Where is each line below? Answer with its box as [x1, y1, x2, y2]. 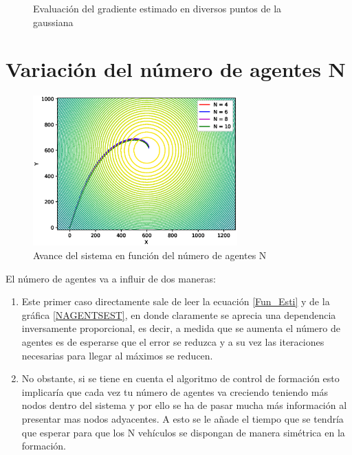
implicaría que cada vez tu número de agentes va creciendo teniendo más [21, 384, 328, 399]
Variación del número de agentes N [5, 55, 346, 83]
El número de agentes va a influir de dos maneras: [5, 271, 216, 285]
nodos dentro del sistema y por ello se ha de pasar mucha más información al [21, 398, 347, 412]
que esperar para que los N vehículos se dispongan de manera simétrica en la [21, 425, 345, 439]
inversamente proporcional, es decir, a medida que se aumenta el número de [21, 321, 340, 335]
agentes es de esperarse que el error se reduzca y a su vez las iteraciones [21, 335, 324, 349]
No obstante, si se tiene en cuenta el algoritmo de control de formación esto [21, 371, 340, 386]
